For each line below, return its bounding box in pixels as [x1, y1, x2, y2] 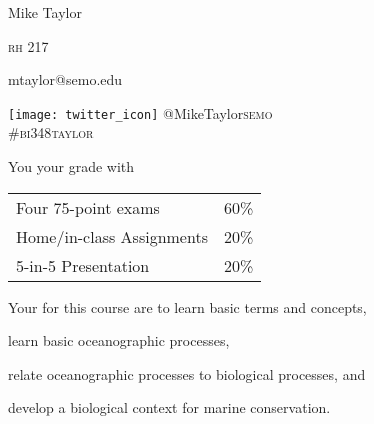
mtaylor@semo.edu [8, 69, 123, 90]
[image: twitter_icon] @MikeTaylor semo [8, 102, 273, 123]
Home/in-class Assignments [16, 224, 208, 248]
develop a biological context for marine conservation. [8, 397, 331, 418]
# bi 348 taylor [8, 122, 94, 143]
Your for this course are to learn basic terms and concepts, [8, 296, 367, 317]
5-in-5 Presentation [16, 253, 150, 277]
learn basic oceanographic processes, [8, 330, 230, 351]
